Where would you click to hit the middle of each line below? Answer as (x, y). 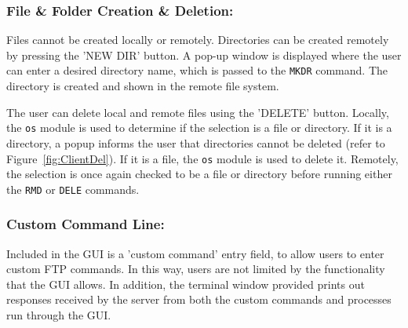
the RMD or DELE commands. (73, 189)
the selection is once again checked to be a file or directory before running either (199, 174)
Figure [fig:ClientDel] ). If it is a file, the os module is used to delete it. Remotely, (202, 158)
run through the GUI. (59, 315)
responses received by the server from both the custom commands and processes (199, 299)
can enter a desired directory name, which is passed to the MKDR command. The (197, 70)
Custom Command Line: (86, 224)
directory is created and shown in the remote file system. (143, 86)
